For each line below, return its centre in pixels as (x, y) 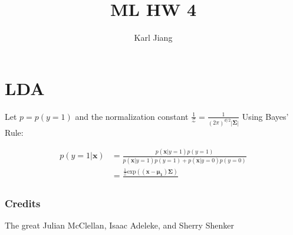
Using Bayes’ (265, 116)
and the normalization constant (132, 116)
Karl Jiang (153, 37)
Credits (23, 203)
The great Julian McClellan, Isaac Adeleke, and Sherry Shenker (119, 225)
